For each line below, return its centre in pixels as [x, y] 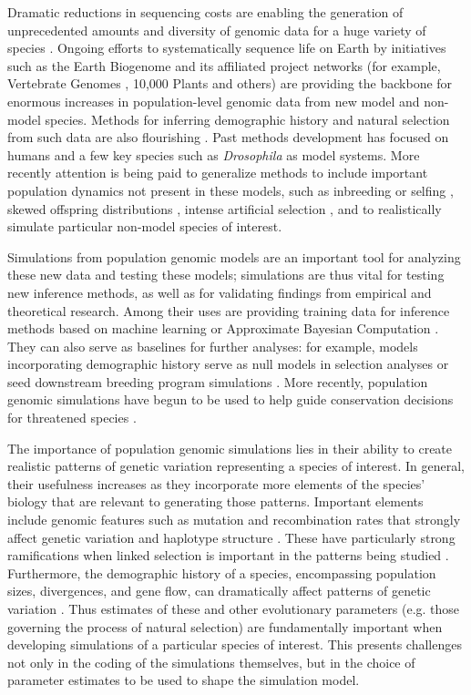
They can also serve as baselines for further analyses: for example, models [213, 346]
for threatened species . [72, 418]
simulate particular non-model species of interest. [145, 226]
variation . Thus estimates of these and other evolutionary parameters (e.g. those [234, 608]
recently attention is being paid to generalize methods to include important [218, 173]
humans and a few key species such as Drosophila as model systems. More [214, 154]
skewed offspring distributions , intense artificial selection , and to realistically [225, 208]
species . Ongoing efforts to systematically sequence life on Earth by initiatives [227, 48]
